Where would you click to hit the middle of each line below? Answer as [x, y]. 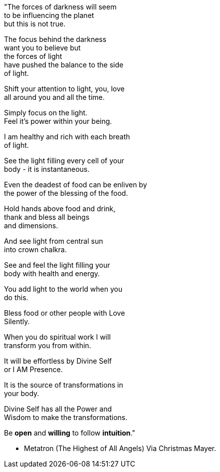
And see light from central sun [54, 241]
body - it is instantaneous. [47, 169]
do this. [16, 297]
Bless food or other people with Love [65, 313]
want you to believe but [42, 48]
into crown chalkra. [35, 249]
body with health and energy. [52, 273]
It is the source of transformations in [64, 385]
